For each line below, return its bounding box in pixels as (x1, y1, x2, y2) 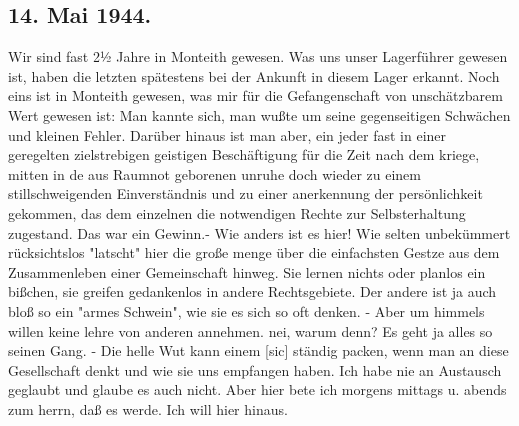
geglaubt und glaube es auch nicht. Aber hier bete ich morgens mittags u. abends (8, 379, 507, 400)
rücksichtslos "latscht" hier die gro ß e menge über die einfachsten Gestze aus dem (8, 242, 500, 263)
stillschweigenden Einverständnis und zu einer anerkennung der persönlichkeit (8, 183, 483, 204)
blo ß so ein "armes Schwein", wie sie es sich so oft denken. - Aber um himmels (8, 300, 485, 321)
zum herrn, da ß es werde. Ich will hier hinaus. (8, 398, 288, 419)
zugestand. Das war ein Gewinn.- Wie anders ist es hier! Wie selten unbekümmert (8, 222, 511, 243)
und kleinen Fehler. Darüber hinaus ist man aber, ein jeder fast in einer (8, 124, 447, 145)
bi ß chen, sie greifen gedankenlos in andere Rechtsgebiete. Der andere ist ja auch (8, 281, 497, 302)
